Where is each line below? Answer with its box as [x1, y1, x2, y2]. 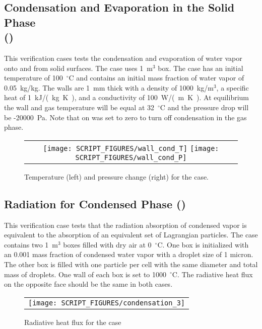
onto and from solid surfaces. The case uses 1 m [4, 62, 153, 73]
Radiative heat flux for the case [24, 316, 121, 327]
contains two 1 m [4, 239, 58, 250]
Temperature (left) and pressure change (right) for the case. [24, 171, 209, 182]
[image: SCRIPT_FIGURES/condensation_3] [28, 298, 185, 307]
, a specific [216, 82, 249, 93]
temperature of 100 [4, 72, 63, 83]
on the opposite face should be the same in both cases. [4, 279, 173, 289]
